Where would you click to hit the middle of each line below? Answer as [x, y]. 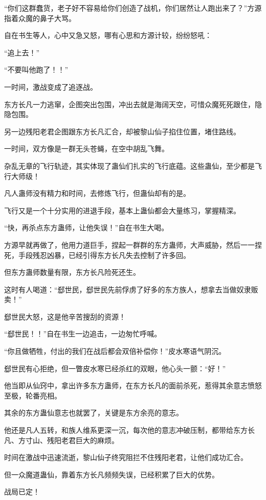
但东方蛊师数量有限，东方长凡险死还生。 [72, 272]
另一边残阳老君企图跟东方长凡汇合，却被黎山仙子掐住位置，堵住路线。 [122, 131]
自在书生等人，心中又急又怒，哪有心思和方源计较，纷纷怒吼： [108, 35]
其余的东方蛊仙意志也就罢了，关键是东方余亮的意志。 [94, 413]
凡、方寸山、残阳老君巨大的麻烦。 [61, 440]
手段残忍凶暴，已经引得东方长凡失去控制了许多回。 [104, 255]
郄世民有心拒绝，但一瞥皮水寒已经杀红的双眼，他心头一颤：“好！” [115, 368]
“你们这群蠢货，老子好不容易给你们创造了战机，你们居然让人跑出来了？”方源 [133, 8]
